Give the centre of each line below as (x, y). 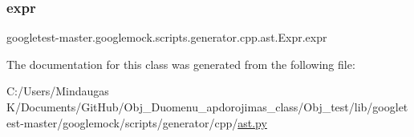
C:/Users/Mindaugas (58, 91)
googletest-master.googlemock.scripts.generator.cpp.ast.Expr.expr (167, 37)
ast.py (252, 122)
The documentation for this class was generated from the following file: (181, 64)
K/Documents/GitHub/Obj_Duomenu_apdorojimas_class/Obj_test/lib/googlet (207, 107)
